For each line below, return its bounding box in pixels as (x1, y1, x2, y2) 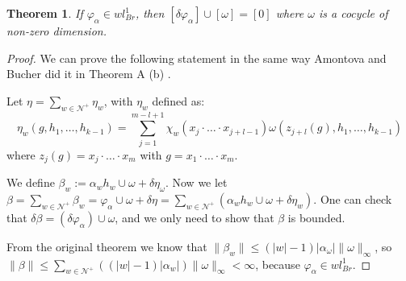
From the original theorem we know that (6, 238, 207, 254)
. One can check (313, 190, 392, 207)
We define (6, 174, 55, 191)
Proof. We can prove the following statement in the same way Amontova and (6, 49, 387, 66)
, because (255, 255, 300, 272)
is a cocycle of (318, 5, 388, 21)
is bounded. (287, 209, 345, 225)
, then (135, 5, 165, 21)
